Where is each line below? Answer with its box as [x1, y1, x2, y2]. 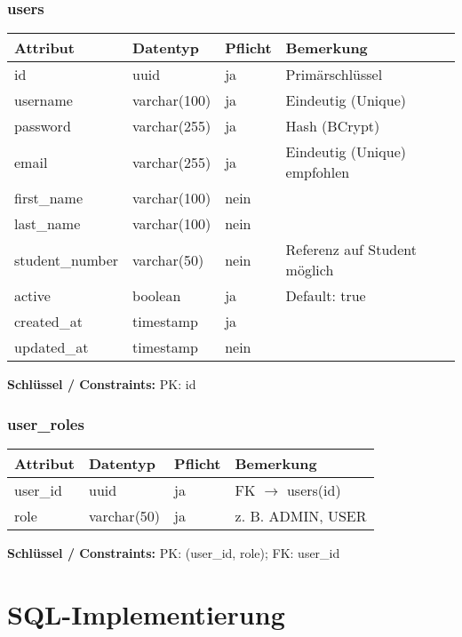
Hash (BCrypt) [285, 115, 380, 137]
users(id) [286, 480, 341, 501]
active [14, 285, 51, 307]
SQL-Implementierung [7, 595, 285, 632]
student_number [14, 249, 119, 270]
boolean [132, 285, 181, 307]
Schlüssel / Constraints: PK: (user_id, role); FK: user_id [7, 544, 340, 562]
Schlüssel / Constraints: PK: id [7, 375, 196, 394]
